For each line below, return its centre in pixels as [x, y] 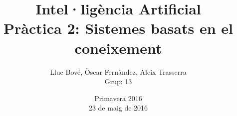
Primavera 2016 [118, 98]
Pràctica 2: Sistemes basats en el [118, 28]
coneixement [118, 48]
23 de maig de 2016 [118, 108]
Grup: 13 [118, 81]
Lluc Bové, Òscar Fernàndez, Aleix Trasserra [118, 71]
